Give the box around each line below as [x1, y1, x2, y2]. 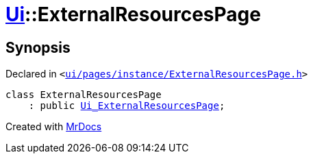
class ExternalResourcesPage [5, 89, 162, 101]
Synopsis [5, 38, 71, 56]
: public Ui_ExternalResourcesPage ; [28, 100, 225, 112]
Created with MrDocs [5, 121, 102, 133]
